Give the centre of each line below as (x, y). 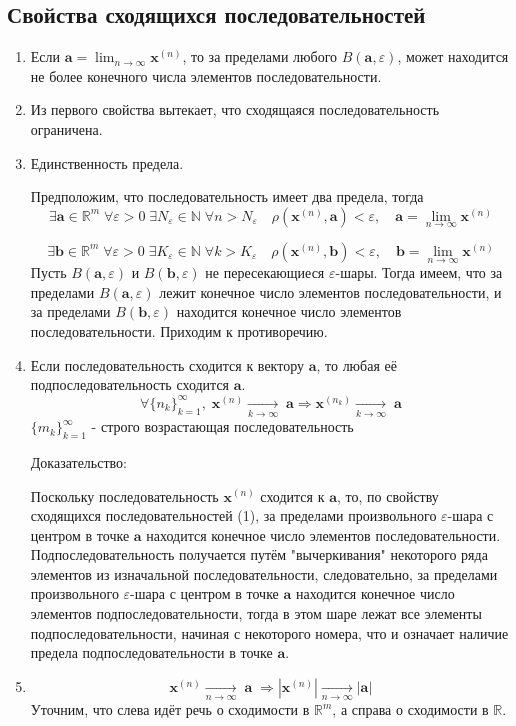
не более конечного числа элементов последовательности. (206, 75)
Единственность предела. (107, 162)
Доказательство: (78, 461)
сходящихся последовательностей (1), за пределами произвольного (233, 515)
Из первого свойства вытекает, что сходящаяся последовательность (235, 109)
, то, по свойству (387, 495)
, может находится (453, 56)
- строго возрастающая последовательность (222, 426)
